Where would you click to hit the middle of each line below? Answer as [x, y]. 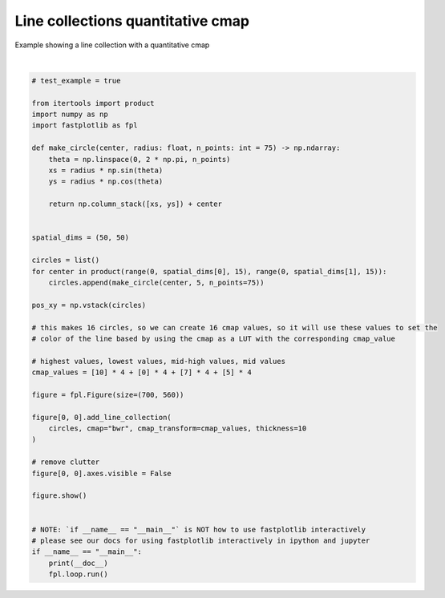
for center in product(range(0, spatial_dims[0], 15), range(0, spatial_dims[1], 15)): [209, 271]
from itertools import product [93, 103]
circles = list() [66, 260]
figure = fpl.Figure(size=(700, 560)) [108, 394]
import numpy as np [70, 115]
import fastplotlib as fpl [85, 125]
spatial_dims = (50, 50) [81, 238]
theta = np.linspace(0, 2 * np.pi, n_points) [140, 159]
